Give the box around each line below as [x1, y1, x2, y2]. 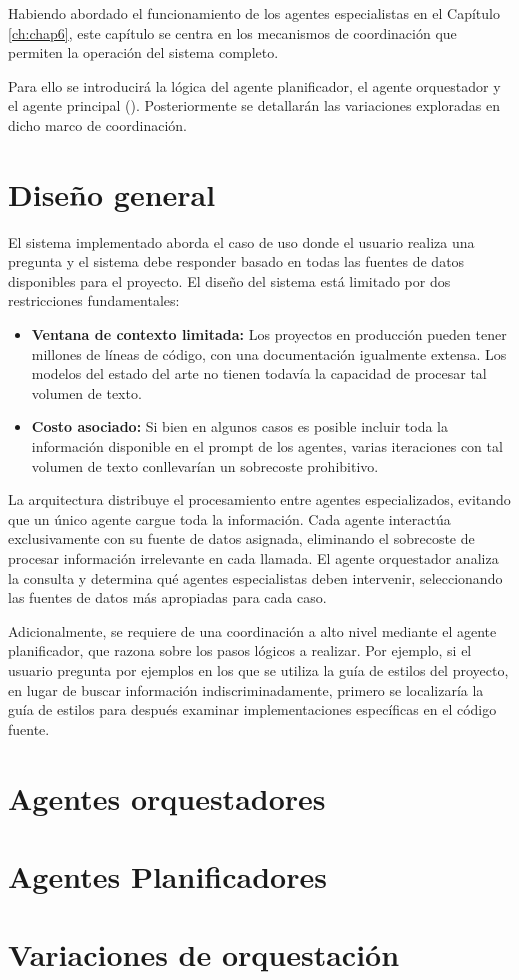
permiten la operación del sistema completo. [8, 42, 279, 63]
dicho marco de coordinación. [8, 114, 187, 135]
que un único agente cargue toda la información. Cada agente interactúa [8, 508, 451, 529]
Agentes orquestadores [8, 777, 326, 818]
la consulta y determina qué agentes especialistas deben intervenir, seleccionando [8, 567, 503, 588]
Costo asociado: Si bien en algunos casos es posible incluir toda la [31, 416, 448, 437]
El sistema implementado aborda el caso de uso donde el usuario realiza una [8, 231, 475, 252]
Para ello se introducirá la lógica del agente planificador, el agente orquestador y [8, 75, 501, 96]
